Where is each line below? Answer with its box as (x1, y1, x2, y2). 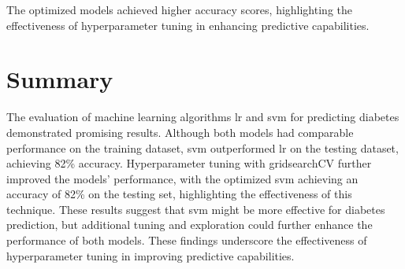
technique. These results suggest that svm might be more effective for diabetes (6, 201, 385, 217)
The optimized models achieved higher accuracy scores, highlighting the (6, 2, 352, 17)
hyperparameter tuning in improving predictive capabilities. (6, 247, 295, 263)
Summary (6, 63, 113, 95)
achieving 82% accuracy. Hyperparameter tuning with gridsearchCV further (6, 155, 372, 171)
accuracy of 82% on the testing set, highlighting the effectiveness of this (6, 186, 352, 202)
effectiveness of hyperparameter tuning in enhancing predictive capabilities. (6, 17, 370, 33)
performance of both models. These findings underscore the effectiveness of (6, 232, 367, 249)
